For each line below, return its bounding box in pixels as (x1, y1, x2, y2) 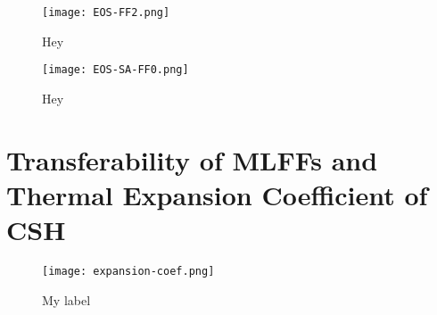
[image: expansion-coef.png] (42, 265, 215, 278)
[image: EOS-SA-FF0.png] (42, 63, 189, 77)
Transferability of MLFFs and (6, 141, 378, 178)
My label (42, 290, 91, 309)
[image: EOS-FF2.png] (42, 6, 170, 19)
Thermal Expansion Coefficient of (6, 176, 428, 212)
